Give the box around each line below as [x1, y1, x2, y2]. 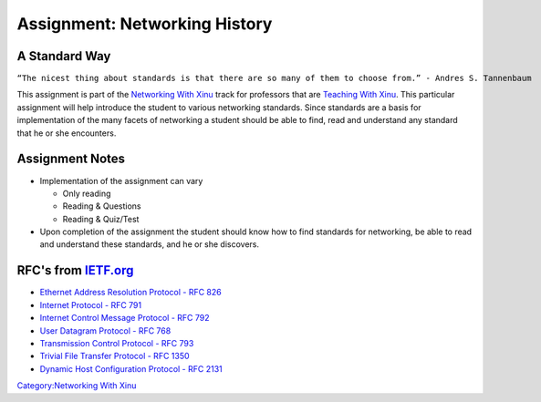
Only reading [62, 188, 111, 199]
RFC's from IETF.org [16, 263, 134, 278]
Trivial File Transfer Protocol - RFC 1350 [39, 351, 191, 362]
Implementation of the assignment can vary [39, 175, 203, 186]
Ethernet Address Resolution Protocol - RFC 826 [39, 287, 223, 298]
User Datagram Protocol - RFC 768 [39, 325, 172, 336]
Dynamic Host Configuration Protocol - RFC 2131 [39, 363, 223, 374]
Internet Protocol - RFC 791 [39, 299, 141, 310]
